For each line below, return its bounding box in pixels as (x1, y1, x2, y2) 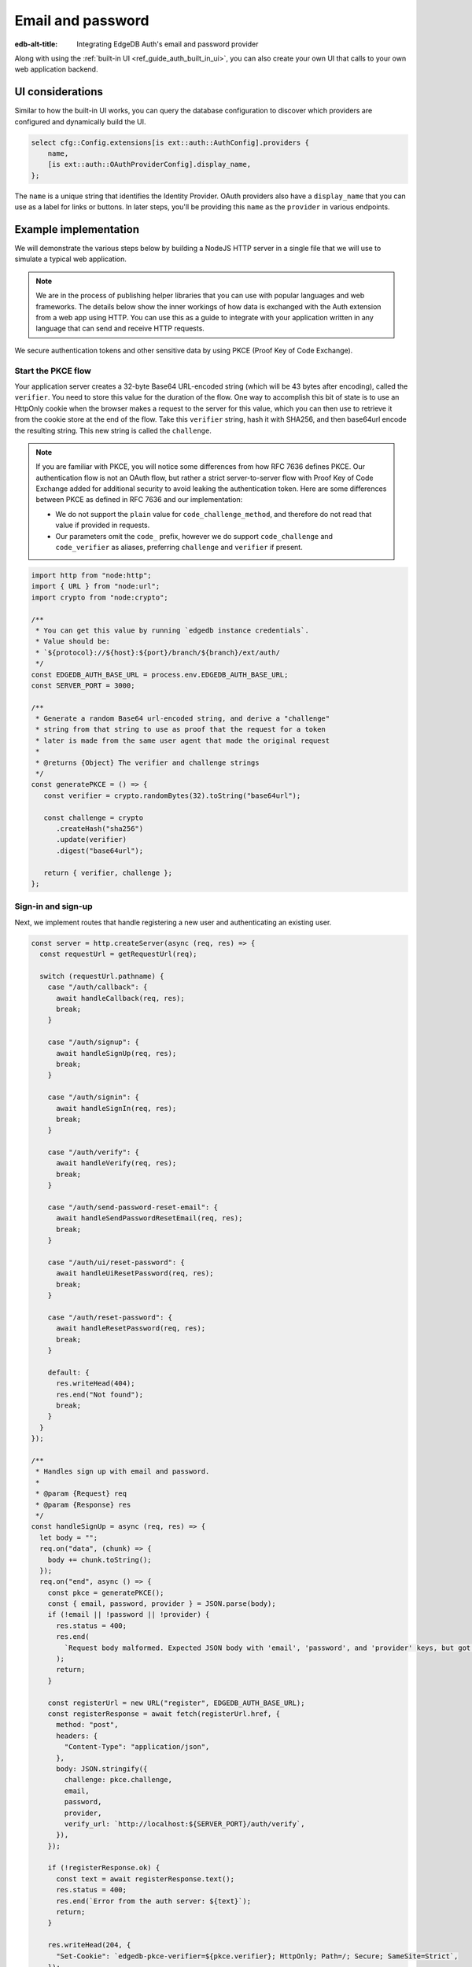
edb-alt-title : (14, 39, 58, 49)
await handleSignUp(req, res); (56, 1049, 177, 1057)
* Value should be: (35, 637, 110, 646)
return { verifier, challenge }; (43, 868, 173, 877)
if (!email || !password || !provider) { (47, 1610, 210, 1619)
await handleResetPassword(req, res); (56, 1324, 206, 1333)
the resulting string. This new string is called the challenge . (14, 426, 212, 435)
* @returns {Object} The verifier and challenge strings (35, 758, 260, 767)
